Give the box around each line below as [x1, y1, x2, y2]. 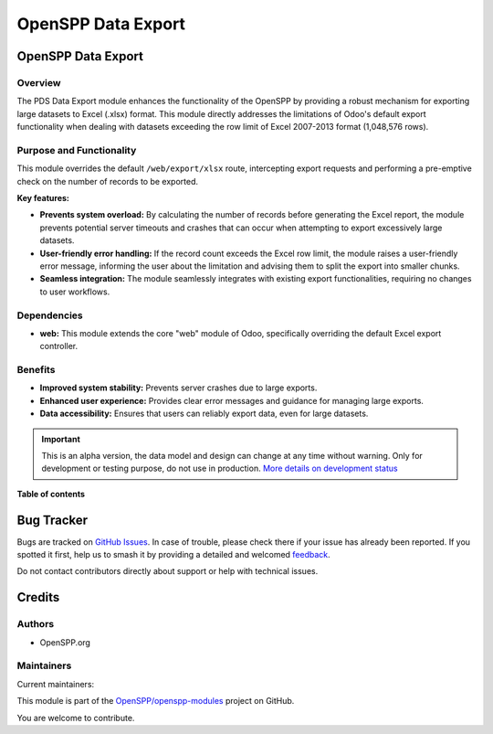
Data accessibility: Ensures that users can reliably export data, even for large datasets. [39, 408, 369, 420]
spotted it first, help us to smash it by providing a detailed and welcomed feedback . [16, 549, 330, 560]
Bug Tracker [16, 512, 89, 527]
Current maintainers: [16, 678, 95, 689]
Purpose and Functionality [16, 144, 137, 156]
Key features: [16, 193, 70, 204]
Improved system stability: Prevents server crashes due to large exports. [39, 382, 318, 393]
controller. [39, 341, 79, 352]
